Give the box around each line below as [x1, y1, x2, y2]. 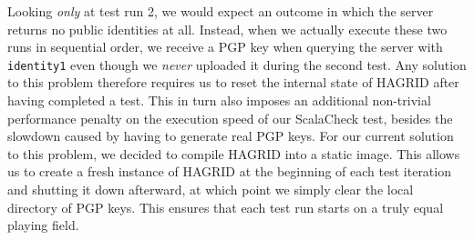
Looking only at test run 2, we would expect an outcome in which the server [7, 2, 434, 20]
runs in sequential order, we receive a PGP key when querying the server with [7, 37, 443, 56]
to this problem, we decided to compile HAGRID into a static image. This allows [7, 144, 460, 163]
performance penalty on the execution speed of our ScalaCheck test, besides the [7, 108, 453, 127]
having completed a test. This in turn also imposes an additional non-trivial [7, 91, 431, 110]
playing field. [7, 215, 79, 235]
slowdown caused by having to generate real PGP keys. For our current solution [7, 126, 454, 145]
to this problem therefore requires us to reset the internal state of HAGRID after [7, 73, 459, 92]
